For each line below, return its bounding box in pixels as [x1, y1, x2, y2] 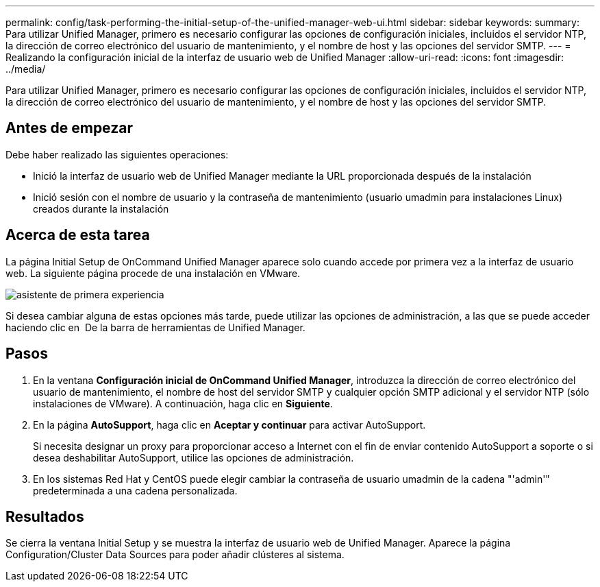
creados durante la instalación [33, 202, 169, 215]
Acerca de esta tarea [5, 226, 150, 244]
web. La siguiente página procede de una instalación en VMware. [5, 267, 301, 279]
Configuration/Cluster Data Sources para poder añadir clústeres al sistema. [5, 549, 345, 561]
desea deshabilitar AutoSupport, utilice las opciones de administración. [33, 451, 354, 464]
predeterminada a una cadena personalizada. [33, 484, 238, 496]
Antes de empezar [5, 119, 133, 137]
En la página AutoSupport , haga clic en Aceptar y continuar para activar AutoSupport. [33, 418, 426, 431]
